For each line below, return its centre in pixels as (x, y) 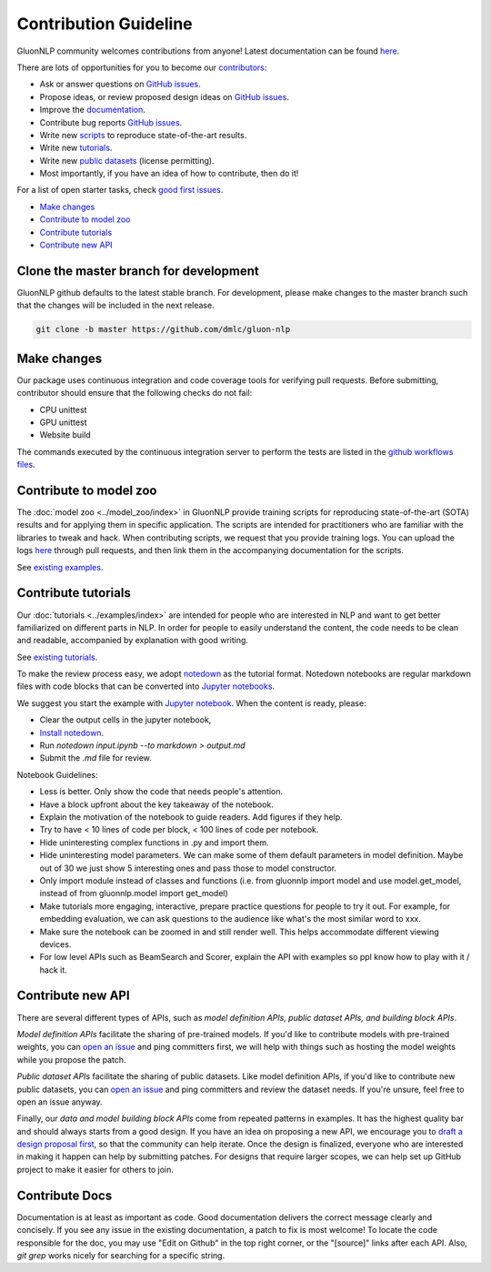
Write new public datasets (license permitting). (127, 160)
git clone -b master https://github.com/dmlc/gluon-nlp (163, 329)
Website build (65, 435)
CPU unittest (63, 409)
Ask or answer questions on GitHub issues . (120, 84)
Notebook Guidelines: (58, 774)
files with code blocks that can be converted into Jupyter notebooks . (146, 686)
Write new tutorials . (76, 148)
